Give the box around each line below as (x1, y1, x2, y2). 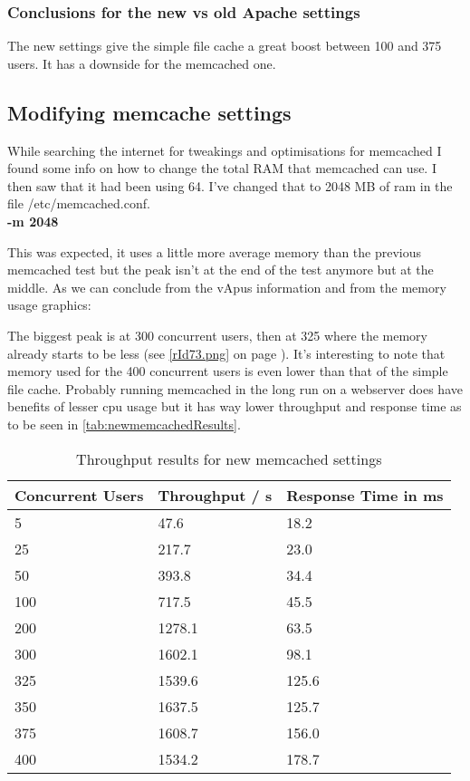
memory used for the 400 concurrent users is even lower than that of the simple (7, 362, 448, 381)
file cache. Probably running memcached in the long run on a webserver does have (7, 379, 463, 398)
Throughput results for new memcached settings (76, 448, 382, 469)
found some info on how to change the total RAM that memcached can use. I (7, 159, 436, 178)
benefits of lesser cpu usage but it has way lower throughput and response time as (7, 397, 462, 416)
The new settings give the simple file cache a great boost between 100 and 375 (7, 36, 442, 55)
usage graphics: (7, 295, 91, 314)
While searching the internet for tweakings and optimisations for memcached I (7, 140, 442, 159)
